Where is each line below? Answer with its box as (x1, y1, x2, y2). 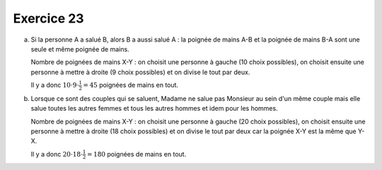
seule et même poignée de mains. (30, 44, 130, 53)
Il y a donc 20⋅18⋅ (30, 150, 83, 158)
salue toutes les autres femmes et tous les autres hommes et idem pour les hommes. (30, 104, 279, 113)
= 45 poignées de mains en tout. (83, 81, 179, 90)
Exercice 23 (13, 11, 84, 26)
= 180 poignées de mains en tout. (87, 150, 187, 158)
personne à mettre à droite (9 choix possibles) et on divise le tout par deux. (30, 68, 250, 76)
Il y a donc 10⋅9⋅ (30, 81, 79, 90)
